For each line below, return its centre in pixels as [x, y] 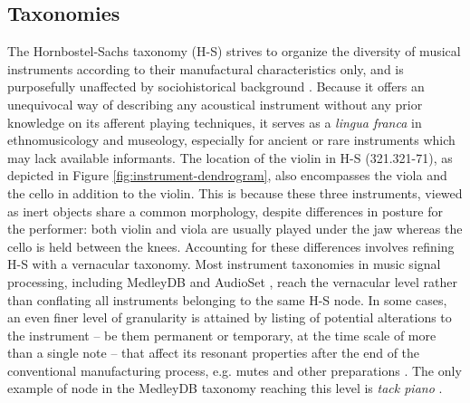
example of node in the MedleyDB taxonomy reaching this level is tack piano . [225, 388]
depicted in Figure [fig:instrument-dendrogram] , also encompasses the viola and [227, 175]
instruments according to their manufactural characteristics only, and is [206, 68]
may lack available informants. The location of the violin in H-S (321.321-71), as [230, 157]
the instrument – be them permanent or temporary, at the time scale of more [222, 335]
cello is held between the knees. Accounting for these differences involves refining [231, 246]
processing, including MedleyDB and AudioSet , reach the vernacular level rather [233, 281]
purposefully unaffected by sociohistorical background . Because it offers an [216, 86]
